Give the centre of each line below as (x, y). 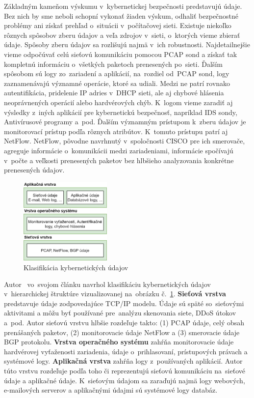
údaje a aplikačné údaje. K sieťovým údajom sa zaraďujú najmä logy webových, (125, 380)
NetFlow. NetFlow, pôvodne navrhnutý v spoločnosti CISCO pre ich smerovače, (125, 141)
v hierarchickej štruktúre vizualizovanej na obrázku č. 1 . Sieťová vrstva (115, 294)
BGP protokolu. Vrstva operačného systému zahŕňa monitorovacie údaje (119, 342)
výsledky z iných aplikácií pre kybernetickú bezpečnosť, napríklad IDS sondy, (121, 112)
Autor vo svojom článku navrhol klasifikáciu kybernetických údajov (107, 284)
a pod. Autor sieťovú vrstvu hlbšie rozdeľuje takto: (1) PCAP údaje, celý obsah (124, 323)
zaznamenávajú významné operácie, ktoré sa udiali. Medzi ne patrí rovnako (117, 83)
